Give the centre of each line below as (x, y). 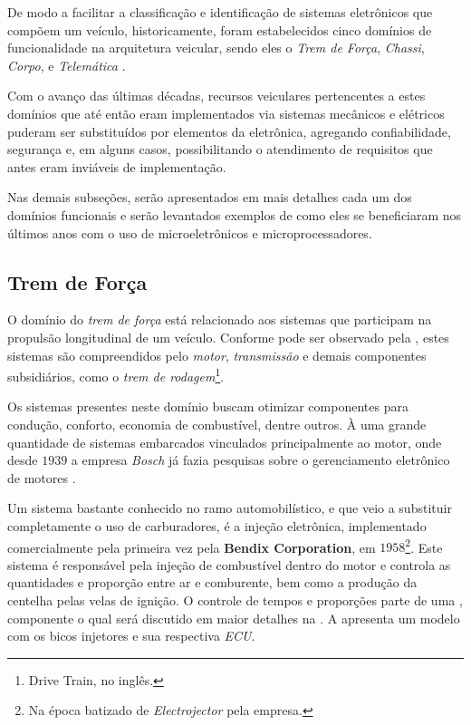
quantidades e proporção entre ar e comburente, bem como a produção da (212, 582)
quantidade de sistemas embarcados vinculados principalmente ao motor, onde (225, 442)
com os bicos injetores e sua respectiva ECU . (131, 636)
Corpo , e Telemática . (67, 65)
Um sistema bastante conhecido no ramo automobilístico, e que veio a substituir (230, 508)
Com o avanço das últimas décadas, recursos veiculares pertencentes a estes (216, 96)
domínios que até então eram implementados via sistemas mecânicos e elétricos (226, 113)
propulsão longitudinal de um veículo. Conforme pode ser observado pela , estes (228, 337)
